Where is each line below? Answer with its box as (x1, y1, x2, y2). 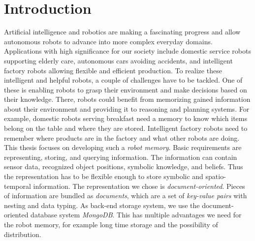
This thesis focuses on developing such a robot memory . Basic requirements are (4, 142, 242, 152)
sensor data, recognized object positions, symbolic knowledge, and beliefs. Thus (4, 161, 243, 172)
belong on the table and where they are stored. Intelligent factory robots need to (4, 123, 248, 133)
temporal (4, 181, 31, 191)
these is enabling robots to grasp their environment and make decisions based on (4, 84, 247, 94)
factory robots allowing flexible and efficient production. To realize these (4, 65, 222, 75)
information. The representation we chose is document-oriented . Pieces (33, 181, 245, 191)
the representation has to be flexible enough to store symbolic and (4, 171, 203, 181)
